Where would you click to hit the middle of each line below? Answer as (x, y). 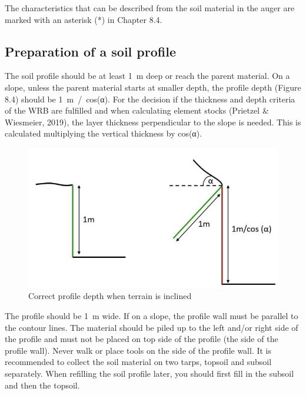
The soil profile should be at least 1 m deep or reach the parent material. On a (147, 76)
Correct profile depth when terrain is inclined (110, 296)
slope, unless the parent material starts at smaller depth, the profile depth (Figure (153, 87)
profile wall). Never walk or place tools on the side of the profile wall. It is (138, 350)
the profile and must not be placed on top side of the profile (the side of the (142, 339)
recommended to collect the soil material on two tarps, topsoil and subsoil (138, 362)
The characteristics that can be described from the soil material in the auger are (150, 8)
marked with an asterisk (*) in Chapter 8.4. (84, 19)
